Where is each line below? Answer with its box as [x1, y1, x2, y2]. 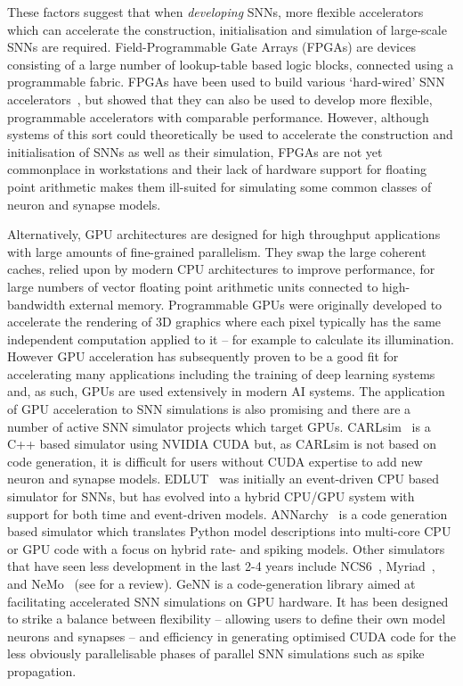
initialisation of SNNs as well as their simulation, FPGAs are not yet [7, 142, 383, 161]
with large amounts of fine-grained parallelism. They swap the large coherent [7, 242, 426, 260]
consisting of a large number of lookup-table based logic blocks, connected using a [7, 54, 454, 73]
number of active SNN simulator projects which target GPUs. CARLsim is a [7, 417, 431, 435]
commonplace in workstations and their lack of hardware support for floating [7, 160, 427, 178]
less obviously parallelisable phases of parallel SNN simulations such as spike [7, 644, 425, 663]
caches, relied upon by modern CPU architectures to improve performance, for [7, 260, 435, 278]
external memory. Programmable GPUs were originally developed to [69, 294, 443, 313]
